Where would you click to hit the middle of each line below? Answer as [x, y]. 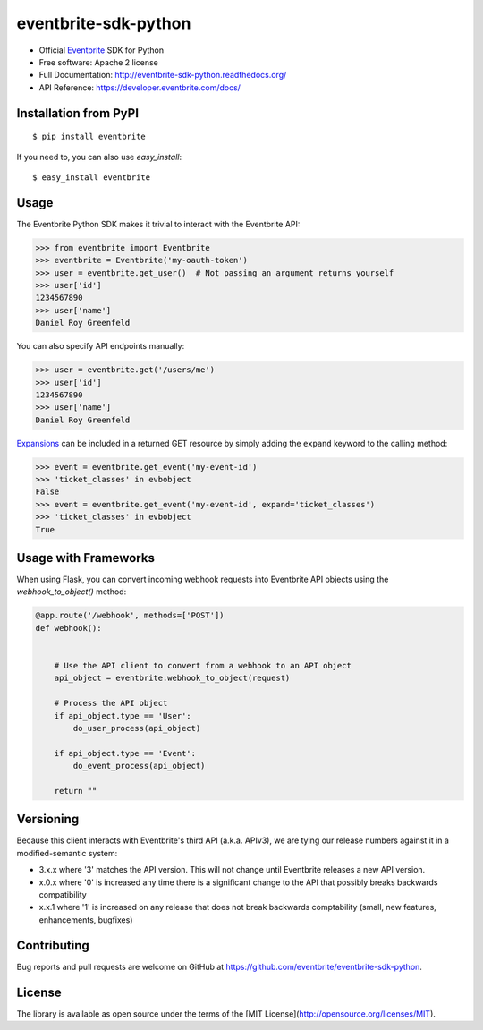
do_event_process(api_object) [139, 766]
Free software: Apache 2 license [98, 62]
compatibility [63, 894]
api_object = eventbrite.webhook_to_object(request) [172, 678]
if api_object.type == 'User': [123, 715]
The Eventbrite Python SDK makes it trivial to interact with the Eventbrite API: [158, 224]
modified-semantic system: [67, 853]
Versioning [48, 819]
